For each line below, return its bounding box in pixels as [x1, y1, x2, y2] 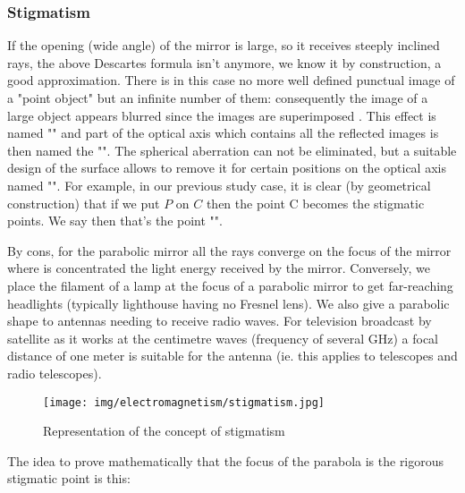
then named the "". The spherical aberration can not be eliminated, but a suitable [7, 140, 457, 159]
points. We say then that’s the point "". [7, 211, 223, 230]
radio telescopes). [7, 363, 102, 382]
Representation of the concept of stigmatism [43, 421, 285, 440]
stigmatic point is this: [7, 469, 131, 488]
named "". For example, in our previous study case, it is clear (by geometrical [7, 175, 431, 194]
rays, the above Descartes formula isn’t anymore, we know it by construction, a [7, 53, 442, 72]
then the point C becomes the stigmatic [206, 193, 425, 212]
